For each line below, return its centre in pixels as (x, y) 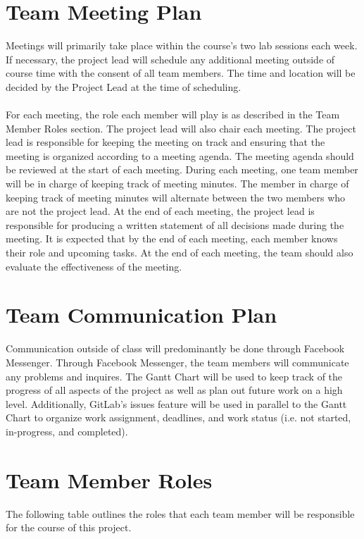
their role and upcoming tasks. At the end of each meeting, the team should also (180, 253)
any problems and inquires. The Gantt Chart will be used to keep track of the (174, 376)
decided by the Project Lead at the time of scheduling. (124, 86)
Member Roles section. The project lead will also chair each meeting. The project (181, 128)
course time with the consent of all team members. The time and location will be (181, 73)
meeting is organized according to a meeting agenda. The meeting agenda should (180, 155)
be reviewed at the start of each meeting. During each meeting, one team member (182, 169)
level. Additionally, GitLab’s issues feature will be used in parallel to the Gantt (176, 403)
